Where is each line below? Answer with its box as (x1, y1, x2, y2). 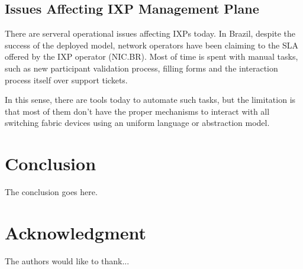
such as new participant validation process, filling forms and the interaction (5, 61, 278, 74)
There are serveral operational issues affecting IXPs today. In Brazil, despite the (5, 27, 296, 40)
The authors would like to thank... (5, 254, 130, 267)
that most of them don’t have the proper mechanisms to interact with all (5, 105, 270, 117)
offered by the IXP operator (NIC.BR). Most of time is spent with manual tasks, (5, 50, 298, 63)
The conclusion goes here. (5, 186, 98, 198)
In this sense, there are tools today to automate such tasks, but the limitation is (5, 93, 296, 106)
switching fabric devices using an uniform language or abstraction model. (5, 116, 270, 129)
